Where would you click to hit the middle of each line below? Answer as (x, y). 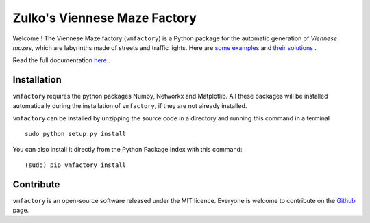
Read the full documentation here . (62, 60)
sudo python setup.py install (76, 134)
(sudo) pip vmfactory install (76, 165)
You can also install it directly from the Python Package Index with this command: (127, 149)
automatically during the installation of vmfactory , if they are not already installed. (130, 105)
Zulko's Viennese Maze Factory (104, 18)
